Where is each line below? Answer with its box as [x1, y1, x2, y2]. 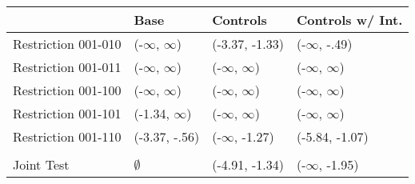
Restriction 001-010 [13, 34, 122, 53]
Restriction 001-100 [13, 81, 122, 99]
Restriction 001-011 [13, 58, 122, 76]
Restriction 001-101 [13, 104, 122, 122]
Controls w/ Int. [297, 10, 403, 29]
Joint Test [13, 155, 70, 174]
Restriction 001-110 [13, 127, 122, 146]
